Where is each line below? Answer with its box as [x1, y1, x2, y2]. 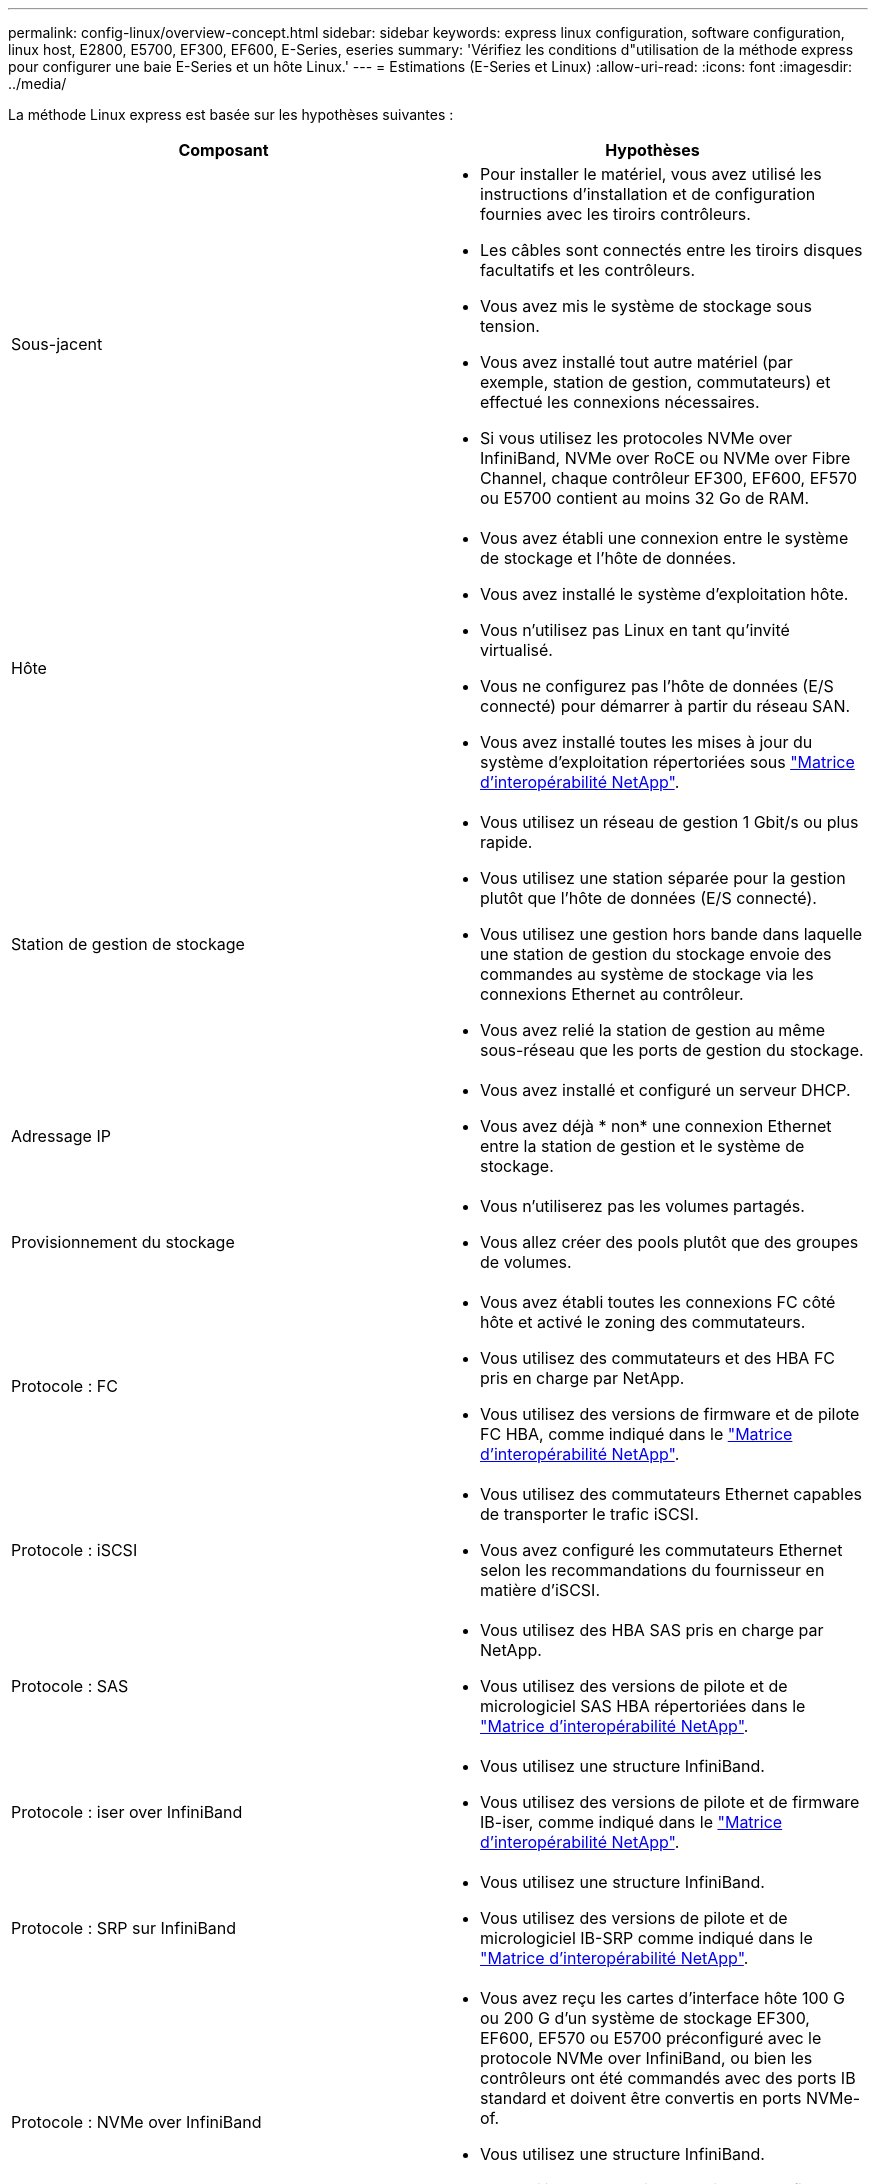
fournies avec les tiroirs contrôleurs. [480, 204, 751, 224]
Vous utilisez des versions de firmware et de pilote [480, 1404, 860, 1424]
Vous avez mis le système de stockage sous [480, 296, 812, 316]
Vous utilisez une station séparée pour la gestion [480, 868, 846, 888]
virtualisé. [480, 640, 553, 660]
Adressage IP [11, 1126, 111, 1146]
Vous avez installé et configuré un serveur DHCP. [480, 1080, 851, 1100]
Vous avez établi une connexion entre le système [480, 528, 849, 548]
